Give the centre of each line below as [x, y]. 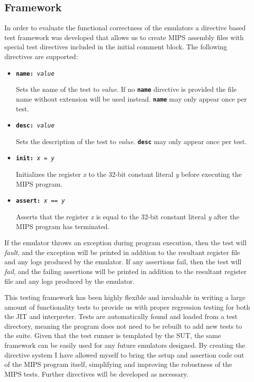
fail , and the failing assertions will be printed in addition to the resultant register [126, 271]
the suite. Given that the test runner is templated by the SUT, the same [113, 335]
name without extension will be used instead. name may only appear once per [131, 98]
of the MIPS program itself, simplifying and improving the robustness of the [118, 364]
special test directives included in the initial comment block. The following [116, 47]
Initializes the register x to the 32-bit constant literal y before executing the [129, 174]
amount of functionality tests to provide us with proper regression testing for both [127, 307]
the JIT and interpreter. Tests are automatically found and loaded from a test [121, 316]
